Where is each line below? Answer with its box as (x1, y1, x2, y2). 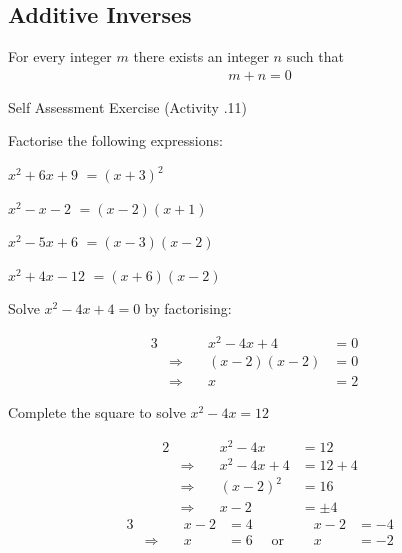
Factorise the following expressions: (8, 130, 223, 151)
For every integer (8, 46, 112, 67)
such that (286, 46, 344, 67)
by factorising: (144, 298, 232, 319)
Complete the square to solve (8, 402, 186, 423)
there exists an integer (133, 46, 269, 67)
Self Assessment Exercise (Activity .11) (8, 96, 247, 117)
